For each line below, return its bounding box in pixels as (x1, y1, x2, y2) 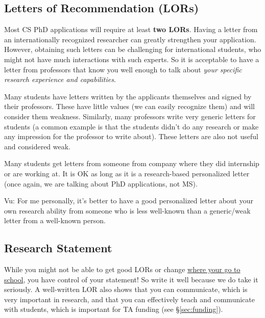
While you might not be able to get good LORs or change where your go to (4, 264, 240, 275)
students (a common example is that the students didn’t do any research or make (4, 121, 259, 131)
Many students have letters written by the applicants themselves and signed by (4, 91, 252, 101)
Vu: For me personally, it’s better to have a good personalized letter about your (4, 195, 253, 206)
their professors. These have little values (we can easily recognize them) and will (4, 101, 255, 112)
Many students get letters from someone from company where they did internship (4, 158, 259, 169)
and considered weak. (4, 141, 71, 151)
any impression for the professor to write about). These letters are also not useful (4, 131, 258, 142)
